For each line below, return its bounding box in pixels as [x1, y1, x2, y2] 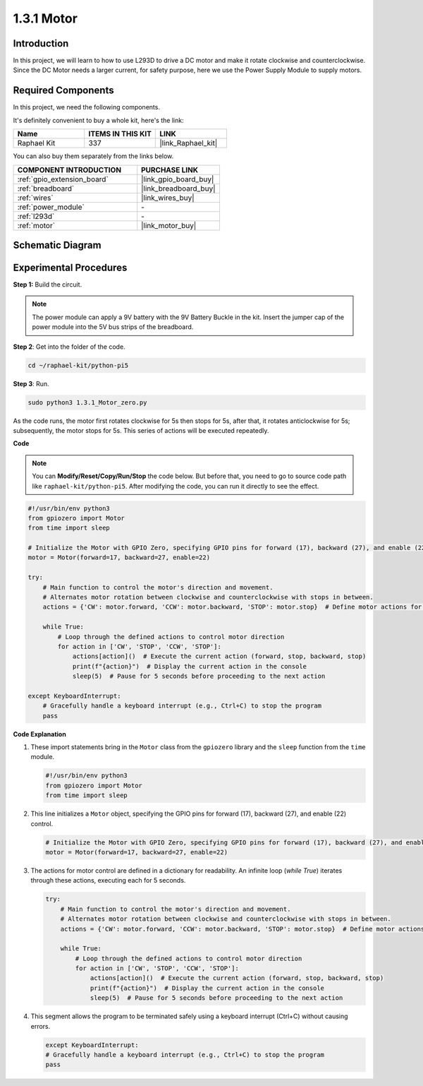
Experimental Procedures [13, 261, 128, 273]
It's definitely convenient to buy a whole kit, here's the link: [13, 116, 184, 124]
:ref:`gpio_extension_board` [17, 174, 109, 184]
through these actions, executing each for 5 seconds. [30, 876, 186, 885]
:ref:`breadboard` [17, 184, 75, 193]
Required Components [13, 85, 114, 97]
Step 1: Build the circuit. [13, 280, 82, 289]
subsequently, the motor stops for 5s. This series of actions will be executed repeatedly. [13, 426, 269, 434]
